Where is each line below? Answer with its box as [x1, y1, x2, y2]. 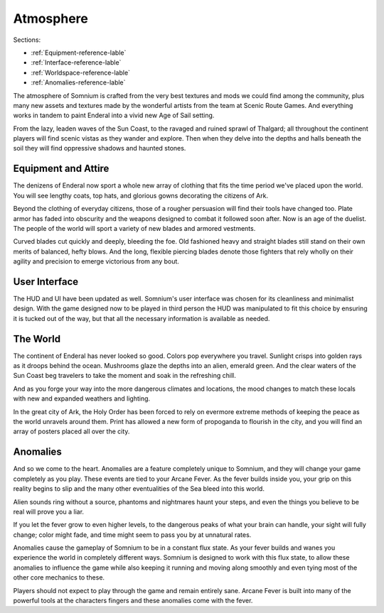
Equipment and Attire [13, 163, 110, 175]
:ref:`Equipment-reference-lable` [31, 48, 127, 57]
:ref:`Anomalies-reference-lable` [31, 78, 126, 87]
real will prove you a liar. [13, 507, 85, 516]
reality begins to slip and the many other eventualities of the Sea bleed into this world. [13, 484, 265, 493]
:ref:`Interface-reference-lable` [31, 58, 122, 67]
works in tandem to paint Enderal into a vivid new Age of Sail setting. [13, 111, 215, 120]
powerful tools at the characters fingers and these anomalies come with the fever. [13, 597, 253, 605]
